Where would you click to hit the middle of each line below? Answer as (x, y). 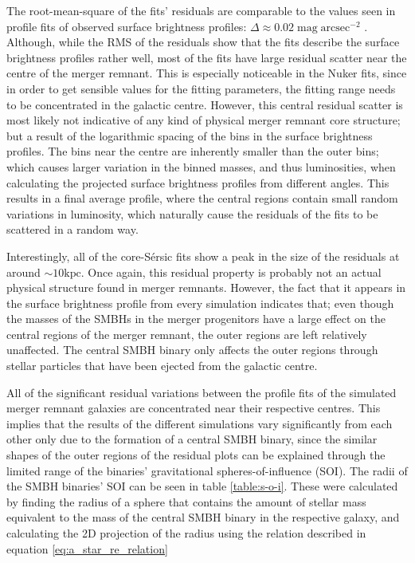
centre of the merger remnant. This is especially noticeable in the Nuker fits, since (207, 73)
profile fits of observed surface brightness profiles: (127, 26)
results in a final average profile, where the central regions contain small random (202, 198)
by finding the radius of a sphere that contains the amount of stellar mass (186, 501)
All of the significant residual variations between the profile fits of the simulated (202, 392)
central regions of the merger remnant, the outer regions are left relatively (187, 334)
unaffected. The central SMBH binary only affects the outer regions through (192, 350)
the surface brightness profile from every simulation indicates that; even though (200, 303)
